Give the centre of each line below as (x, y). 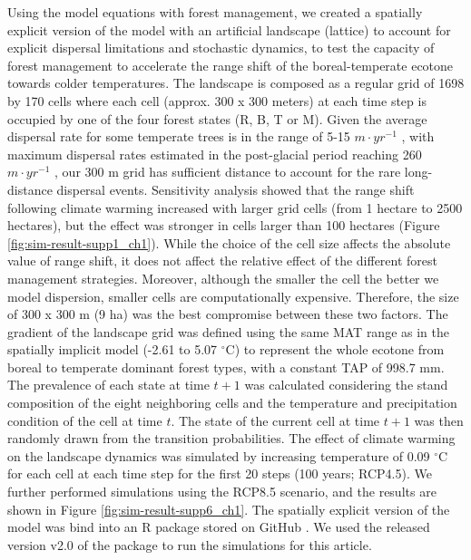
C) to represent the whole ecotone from (335, 349)
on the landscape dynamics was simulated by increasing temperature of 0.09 (219, 455)
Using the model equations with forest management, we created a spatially (215, 12)
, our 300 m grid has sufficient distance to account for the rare (228, 172)
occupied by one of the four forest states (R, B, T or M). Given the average (217, 118)
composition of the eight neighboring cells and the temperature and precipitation (232, 403)
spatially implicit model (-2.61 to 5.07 (113, 349)
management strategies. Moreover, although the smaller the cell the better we (223, 278)
